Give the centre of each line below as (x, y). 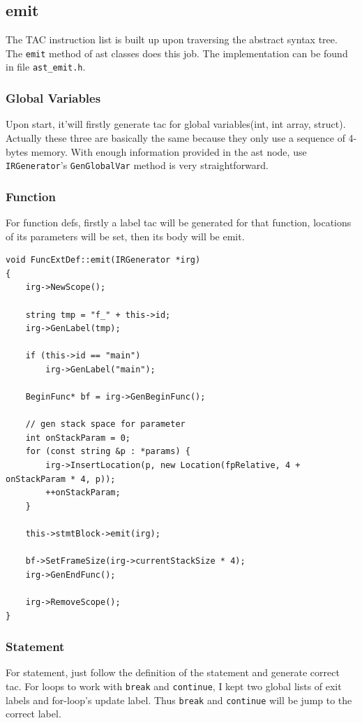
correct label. (33, 714)
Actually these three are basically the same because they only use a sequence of (175, 137)
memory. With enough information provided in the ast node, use (169, 151)
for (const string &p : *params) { (108, 452)
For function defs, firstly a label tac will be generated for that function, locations (179, 222)
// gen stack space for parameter (105, 424)
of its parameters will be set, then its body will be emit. (125, 236)
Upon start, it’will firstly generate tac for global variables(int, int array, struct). (176, 124)
